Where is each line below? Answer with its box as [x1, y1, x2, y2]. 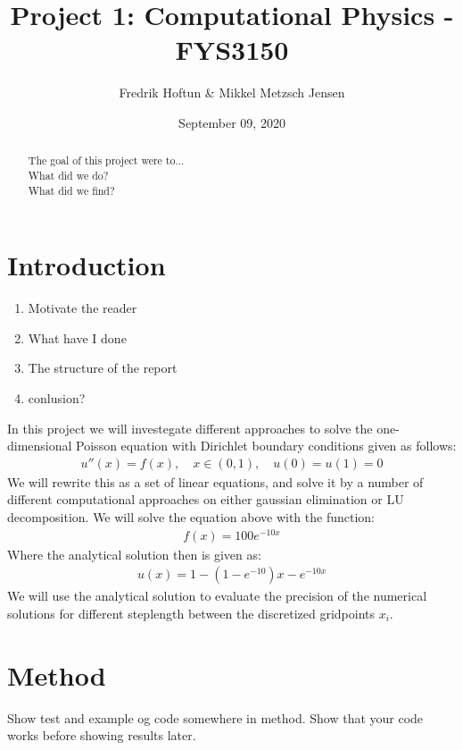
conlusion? [28, 388, 86, 407]
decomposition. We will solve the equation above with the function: [7, 507, 376, 526]
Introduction [7, 247, 166, 283]
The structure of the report [28, 358, 178, 377]
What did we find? [28, 182, 115, 198]
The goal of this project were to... [28, 153, 185, 168]
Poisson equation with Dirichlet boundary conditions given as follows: [76, 436, 457, 455]
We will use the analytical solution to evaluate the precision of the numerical [7, 586, 427, 605]
